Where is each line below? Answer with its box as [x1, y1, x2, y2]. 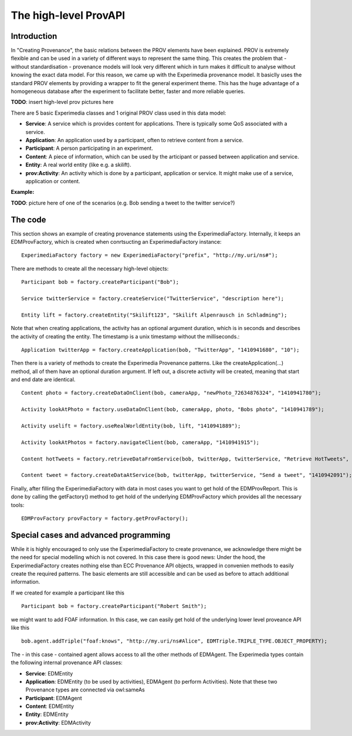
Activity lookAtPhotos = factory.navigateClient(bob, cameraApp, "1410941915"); [21, 439, 260, 446]
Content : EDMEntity [25, 703, 75, 710]
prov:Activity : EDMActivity [25, 719, 91, 726]
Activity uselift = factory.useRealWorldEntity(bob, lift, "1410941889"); [21, 423, 241, 429]
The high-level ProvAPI [11, 9, 126, 22]
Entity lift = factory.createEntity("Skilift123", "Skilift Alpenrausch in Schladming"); [21, 311, 287, 318]
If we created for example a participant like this [11, 589, 125, 596]
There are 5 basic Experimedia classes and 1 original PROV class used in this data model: [11, 109, 226, 116]
